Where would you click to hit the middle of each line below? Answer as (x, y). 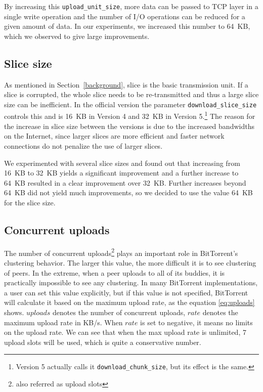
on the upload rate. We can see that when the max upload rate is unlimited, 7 (125, 332)
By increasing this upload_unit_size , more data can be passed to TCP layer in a (131, 6)
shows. (14, 312)
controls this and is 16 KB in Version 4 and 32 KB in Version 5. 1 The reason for (130, 115)
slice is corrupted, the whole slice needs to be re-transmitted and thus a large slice (131, 94)
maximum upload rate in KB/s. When (63, 322)
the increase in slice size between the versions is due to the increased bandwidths (129, 126)
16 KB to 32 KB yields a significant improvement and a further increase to (121, 173)
